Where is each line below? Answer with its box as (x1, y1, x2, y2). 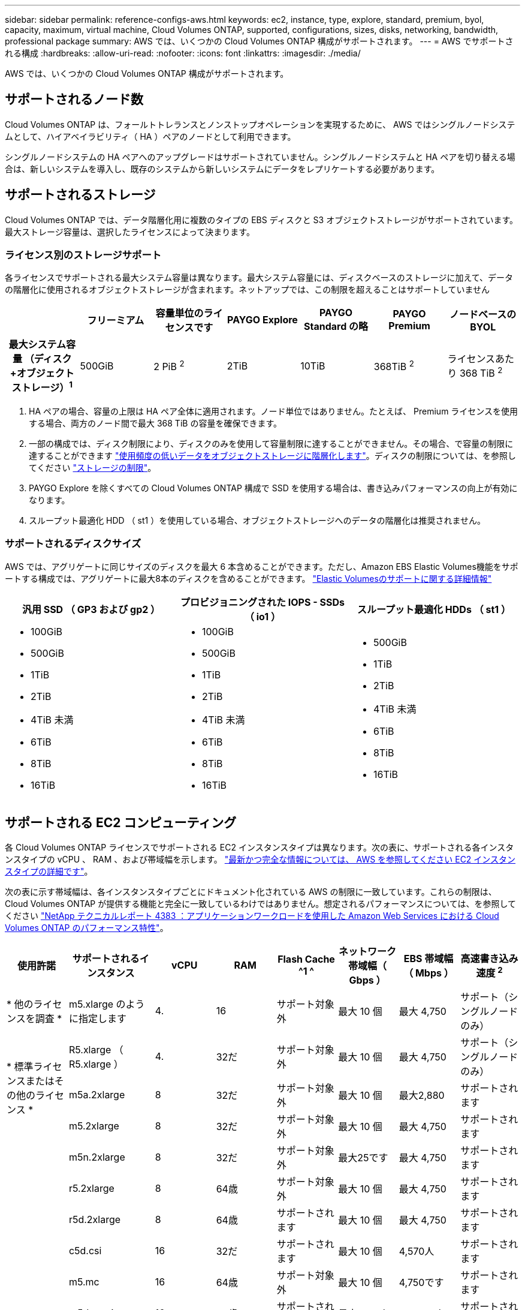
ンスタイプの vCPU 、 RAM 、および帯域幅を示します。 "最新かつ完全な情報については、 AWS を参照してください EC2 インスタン (5, 854, 516, 865)
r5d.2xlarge (68, 1213, 121, 1226)
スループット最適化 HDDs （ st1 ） (357, 603, 511, 615)
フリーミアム (87, 314, 144, 327)
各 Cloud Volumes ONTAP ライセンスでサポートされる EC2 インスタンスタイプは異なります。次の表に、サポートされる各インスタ (5, 842, 514, 853)
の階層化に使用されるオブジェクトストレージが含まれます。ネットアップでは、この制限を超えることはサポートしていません (5, 284, 490, 295)
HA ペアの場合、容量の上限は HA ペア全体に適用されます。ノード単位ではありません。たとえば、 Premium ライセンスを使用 (29, 405, 518, 416)
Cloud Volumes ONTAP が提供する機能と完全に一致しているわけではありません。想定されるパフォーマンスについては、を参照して (5, 899, 516, 909)
